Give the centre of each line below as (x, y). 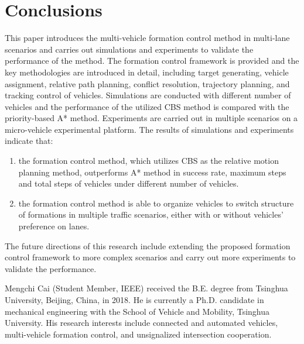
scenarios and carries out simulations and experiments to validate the (129, 49)
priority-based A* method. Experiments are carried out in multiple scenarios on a (151, 118)
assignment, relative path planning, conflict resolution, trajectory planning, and (147, 83)
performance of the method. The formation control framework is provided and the (152, 61)
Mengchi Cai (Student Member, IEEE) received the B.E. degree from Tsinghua (146, 288)
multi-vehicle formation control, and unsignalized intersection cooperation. (138, 334)
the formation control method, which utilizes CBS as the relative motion (148, 161)
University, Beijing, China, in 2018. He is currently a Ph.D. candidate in (134, 300)
